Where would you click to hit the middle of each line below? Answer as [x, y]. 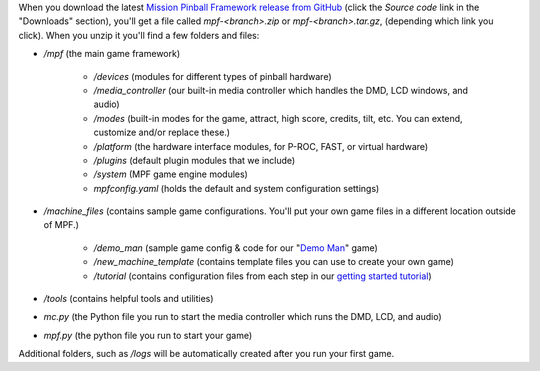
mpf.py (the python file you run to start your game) [148, 335]
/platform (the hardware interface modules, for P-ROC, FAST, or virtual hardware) [261, 146]
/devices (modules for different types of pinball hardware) [212, 76]
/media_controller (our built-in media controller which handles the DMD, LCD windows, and [281, 90]
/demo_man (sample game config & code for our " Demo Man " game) [236, 247]
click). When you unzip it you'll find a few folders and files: [139, 35]
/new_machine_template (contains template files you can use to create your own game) [274, 262]
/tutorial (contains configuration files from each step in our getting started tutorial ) [262, 276]
